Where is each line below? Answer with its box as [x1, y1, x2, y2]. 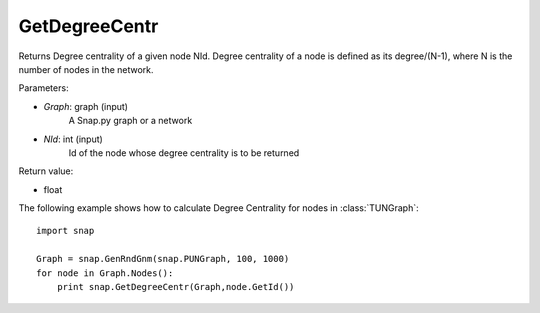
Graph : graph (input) [43, 100, 129, 112]
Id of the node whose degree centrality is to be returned [68, 146, 300, 159]
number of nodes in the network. [18, 63, 154, 75]
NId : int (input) [43, 133, 104, 145]
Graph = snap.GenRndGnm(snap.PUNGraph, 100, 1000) [36, 253, 290, 265]
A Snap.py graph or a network [68, 115, 193, 127]
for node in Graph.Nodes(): [36, 267, 174, 279]
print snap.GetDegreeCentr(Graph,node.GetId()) [56, 281, 295, 293]
